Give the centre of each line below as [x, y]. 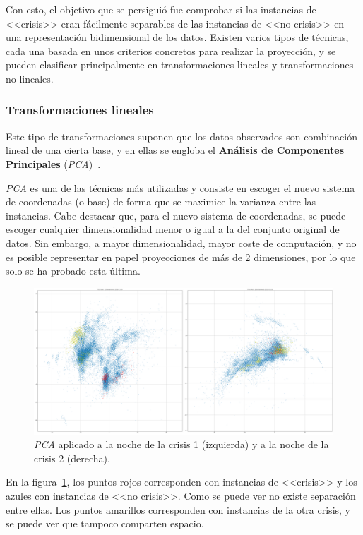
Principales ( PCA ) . [53, 163]
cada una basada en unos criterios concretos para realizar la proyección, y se [171, 50]
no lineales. [30, 78]
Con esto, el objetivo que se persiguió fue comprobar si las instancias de [161, 9]
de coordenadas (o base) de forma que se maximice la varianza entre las [161, 202]
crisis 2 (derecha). [72, 458]
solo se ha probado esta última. [73, 271]
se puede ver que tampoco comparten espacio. [105, 523]
